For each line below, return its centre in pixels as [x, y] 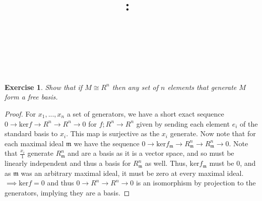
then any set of [135, 87]
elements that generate [202, 87]
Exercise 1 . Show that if [44, 87]
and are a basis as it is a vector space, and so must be [151, 153]
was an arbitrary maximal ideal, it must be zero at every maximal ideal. [132, 173]
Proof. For [20, 113]
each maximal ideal [34, 143]
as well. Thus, [166, 163]
